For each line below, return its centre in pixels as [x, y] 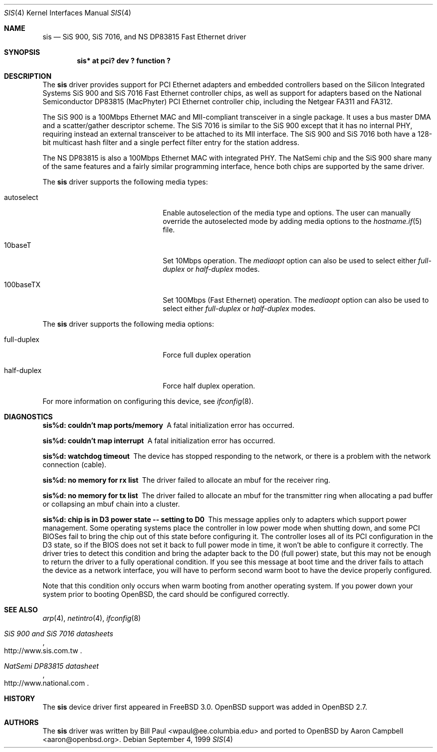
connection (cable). [75, 465]
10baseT [18, 245]
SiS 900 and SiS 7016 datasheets [59, 634]
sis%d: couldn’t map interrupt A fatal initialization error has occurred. [159, 441]
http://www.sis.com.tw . [43, 651]
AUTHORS [21, 722]
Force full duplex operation [207, 355]
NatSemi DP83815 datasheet [51, 666]
